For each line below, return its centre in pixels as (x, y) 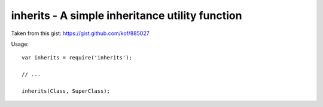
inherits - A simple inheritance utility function (127, 15)
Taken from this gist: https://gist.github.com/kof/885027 (80, 33)
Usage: (20, 44)
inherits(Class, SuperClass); (66, 91)
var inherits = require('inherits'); (77, 58)
